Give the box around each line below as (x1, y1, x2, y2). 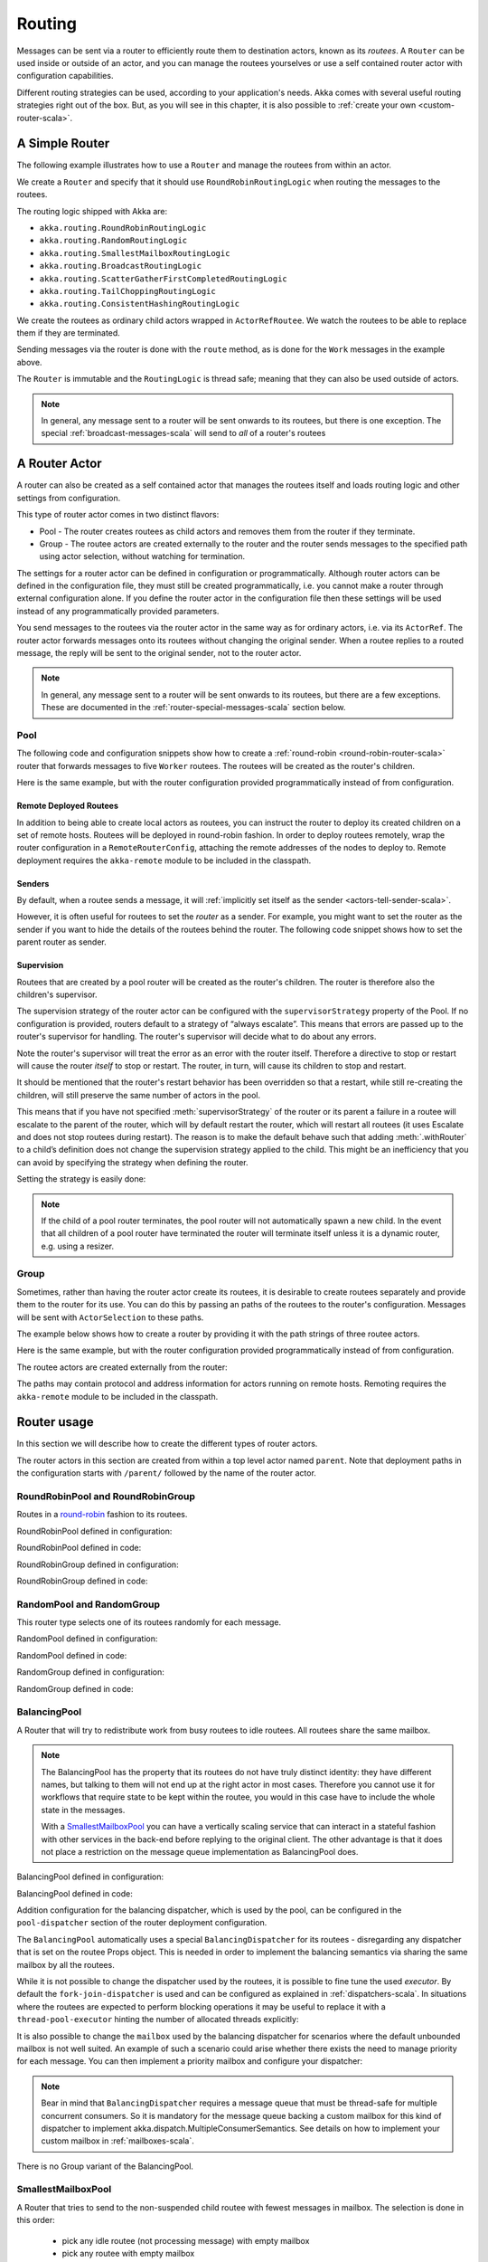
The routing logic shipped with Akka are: (16, 205, 168, 216)
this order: (16, 2215, 56, 2226)
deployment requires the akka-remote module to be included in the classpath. (16, 855, 312, 866)
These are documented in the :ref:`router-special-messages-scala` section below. (41, 702, 346, 713)
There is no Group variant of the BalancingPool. (16, 2161, 194, 2172)
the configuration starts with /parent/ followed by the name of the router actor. (16, 1468, 316, 1478)
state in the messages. (41, 1804, 126, 1815)
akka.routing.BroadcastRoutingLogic (39, 261, 202, 271)
